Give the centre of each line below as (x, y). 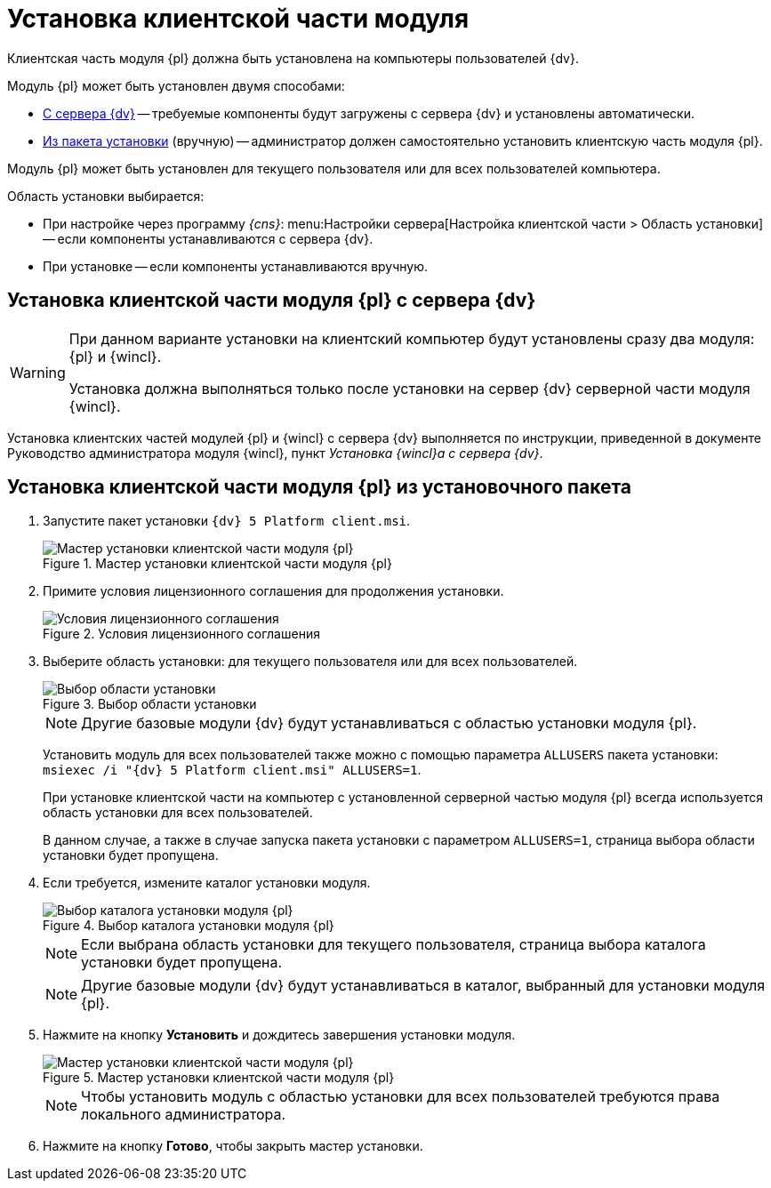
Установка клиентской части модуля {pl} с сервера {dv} (272, 301)
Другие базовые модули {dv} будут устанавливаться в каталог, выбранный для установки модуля (423, 986)
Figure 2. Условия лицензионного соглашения (181, 634)
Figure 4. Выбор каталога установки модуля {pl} (189, 926)
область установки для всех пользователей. (178, 813)
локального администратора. (184, 1115)
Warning (38, 372)
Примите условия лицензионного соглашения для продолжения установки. (273, 591)
